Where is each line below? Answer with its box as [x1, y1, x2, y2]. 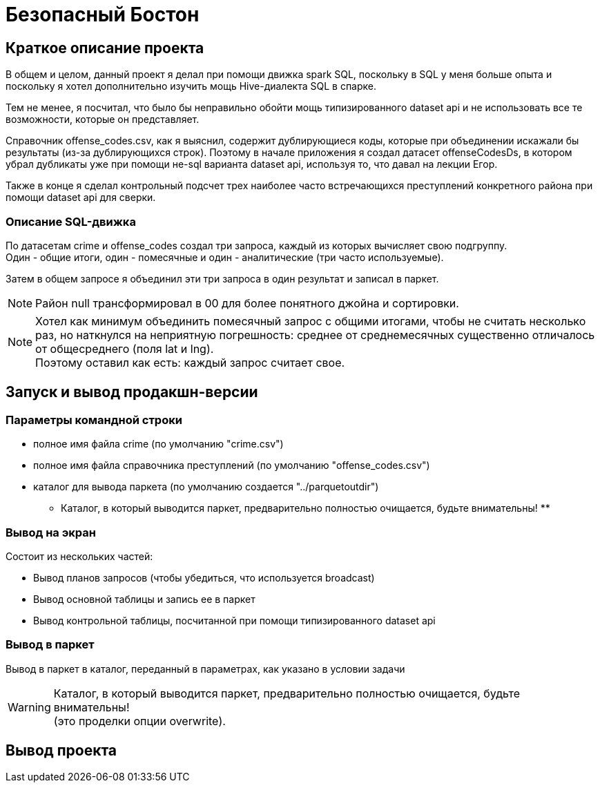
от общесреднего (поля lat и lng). [35, 341, 214, 356]
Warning [8, 700, 51, 714]
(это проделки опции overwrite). [53, 713, 226, 728]
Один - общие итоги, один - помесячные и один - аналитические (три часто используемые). [6, 251, 444, 263]
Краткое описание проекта [6, 39, 204, 57]
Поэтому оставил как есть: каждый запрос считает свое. [35, 355, 345, 369]
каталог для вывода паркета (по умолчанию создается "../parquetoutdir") [33, 481, 379, 493]
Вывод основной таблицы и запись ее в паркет [33, 593, 255, 605]
